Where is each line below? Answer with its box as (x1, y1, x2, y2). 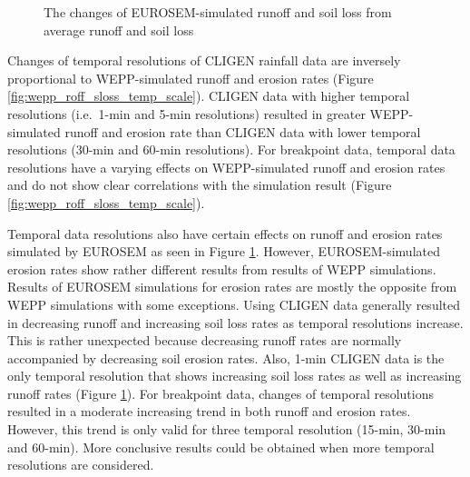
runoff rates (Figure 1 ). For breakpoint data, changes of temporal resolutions (7, 383, 435, 402)
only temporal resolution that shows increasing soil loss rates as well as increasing (7, 366, 462, 385)
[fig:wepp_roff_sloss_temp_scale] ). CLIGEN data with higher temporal (7, 86, 410, 105)
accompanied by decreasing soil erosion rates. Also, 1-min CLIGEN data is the (7, 348, 445, 367)
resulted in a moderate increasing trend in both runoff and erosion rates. (7, 402, 411, 421)
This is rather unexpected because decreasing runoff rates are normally (7, 331, 402, 350)
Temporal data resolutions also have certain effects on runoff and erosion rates (7, 224, 443, 243)
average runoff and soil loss (44, 20, 194, 39)
